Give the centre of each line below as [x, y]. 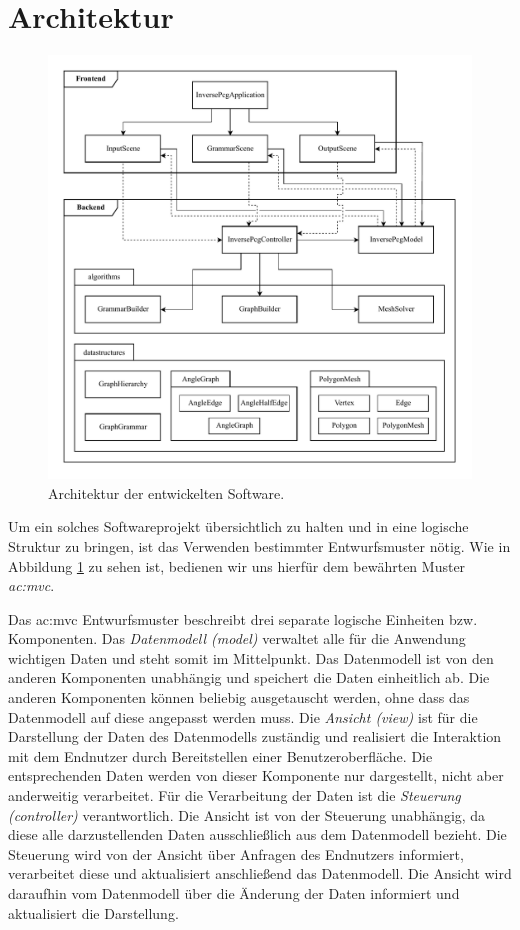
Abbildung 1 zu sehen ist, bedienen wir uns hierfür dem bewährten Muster [237, 565]
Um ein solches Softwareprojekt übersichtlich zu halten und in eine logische [238, 526]
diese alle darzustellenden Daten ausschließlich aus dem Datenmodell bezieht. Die [257, 834]
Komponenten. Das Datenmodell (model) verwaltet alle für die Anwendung [237, 638]
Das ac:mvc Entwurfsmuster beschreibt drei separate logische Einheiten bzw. [243, 618]
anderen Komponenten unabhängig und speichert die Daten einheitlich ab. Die [249, 677]
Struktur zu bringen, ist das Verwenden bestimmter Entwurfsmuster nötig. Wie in [259, 545]
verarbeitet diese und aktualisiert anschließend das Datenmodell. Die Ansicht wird [260, 873]
